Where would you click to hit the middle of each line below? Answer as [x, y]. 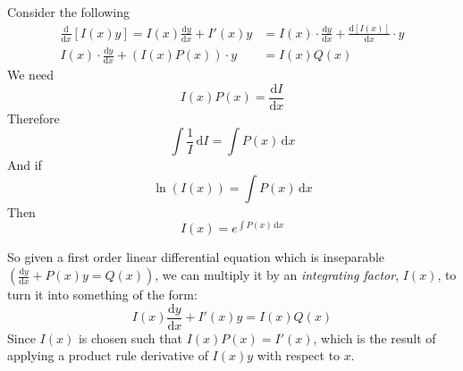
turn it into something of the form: [102, 295]
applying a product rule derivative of [108, 355]
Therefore [34, 118]
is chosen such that [130, 337]
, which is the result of [375, 337]
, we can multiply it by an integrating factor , [277, 275]
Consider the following [69, 12]
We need [31, 74]
